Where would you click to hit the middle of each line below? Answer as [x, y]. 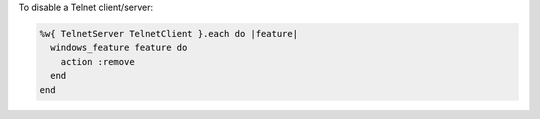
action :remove [97, 61]
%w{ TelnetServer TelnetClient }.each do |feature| [169, 33]
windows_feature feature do [119, 48]
